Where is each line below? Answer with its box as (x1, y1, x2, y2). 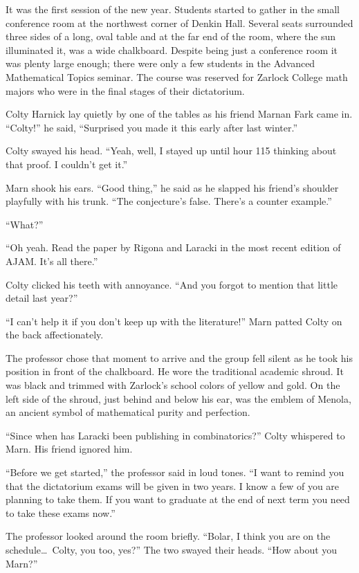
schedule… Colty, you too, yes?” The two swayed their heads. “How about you (6, 543, 338, 556)
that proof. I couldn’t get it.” (6, 156, 128, 171)
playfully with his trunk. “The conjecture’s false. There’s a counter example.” (6, 194, 332, 208)
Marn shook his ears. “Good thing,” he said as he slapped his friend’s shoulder (6, 180, 339, 194)
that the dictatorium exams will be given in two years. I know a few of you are (6, 478, 340, 493)
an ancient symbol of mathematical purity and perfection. (6, 405, 250, 419)
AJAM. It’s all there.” (6, 253, 98, 268)
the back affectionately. (6, 327, 104, 342)
